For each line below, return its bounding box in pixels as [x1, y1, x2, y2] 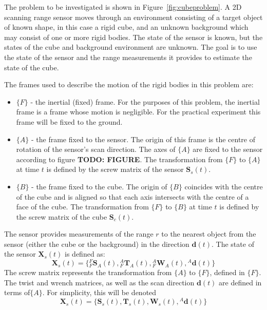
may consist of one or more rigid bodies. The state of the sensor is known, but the [4, 31, 263, 42]
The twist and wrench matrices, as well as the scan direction [4, 277, 195, 287]
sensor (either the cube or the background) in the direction [4, 238, 189, 249]
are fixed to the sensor [193, 144, 263, 154]
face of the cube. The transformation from [16, 201, 149, 212]
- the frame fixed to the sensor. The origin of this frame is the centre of [31, 133, 255, 144]
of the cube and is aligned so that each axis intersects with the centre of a [16, 191, 249, 202]
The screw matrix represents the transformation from [4, 267, 172, 278]
